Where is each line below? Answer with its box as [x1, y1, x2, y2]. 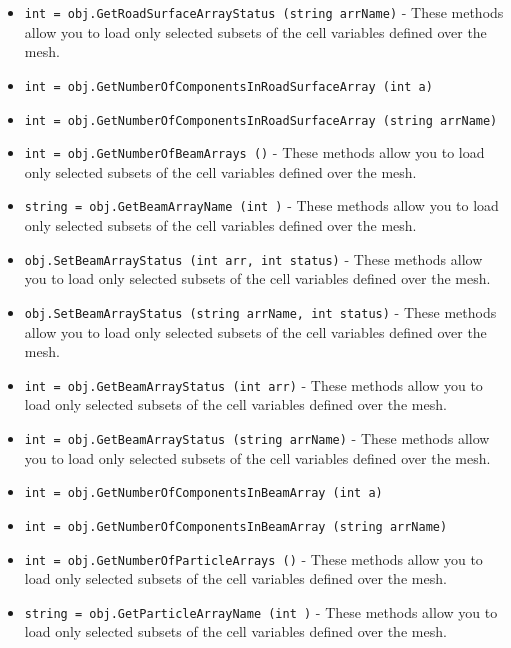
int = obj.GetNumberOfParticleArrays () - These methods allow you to [24, 548, 483, 569]
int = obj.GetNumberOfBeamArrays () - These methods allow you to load [24, 142, 485, 163]
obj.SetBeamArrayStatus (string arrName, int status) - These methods [24, 301, 497, 322]
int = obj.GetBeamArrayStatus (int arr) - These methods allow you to [24, 374, 483, 395]
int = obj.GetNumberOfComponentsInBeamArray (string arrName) [24, 519, 448, 534]
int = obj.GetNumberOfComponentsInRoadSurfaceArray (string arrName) [24, 113, 498, 128]
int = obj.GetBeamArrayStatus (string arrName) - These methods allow [24, 428, 490, 448]
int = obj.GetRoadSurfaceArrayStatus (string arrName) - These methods [24, 2, 504, 22]
